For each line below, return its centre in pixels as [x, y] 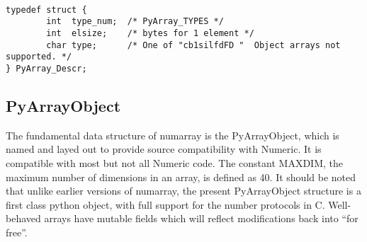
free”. [17, 232]
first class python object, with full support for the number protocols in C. [165, 204]
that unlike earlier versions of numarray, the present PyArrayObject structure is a [183, 191]
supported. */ [39, 57]
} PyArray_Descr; [46, 68]
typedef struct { [46, 10]
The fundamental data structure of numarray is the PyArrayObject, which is [173, 135]
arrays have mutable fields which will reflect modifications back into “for [201, 218]
